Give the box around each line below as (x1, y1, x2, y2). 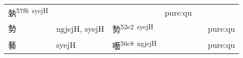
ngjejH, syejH (56, 22, 104, 34)
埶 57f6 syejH (8, 6, 48, 19)
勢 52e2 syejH (112, 22, 154, 35)
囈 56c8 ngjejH (112, 38, 157, 51)
